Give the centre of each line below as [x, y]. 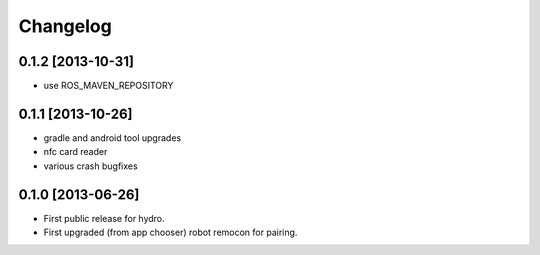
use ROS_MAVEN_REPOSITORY [108, 86]
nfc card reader [75, 152]
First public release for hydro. [104, 218]
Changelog [65, 26]
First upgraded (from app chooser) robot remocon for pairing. [170, 232]
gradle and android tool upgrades [112, 137]
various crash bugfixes [91, 166]
